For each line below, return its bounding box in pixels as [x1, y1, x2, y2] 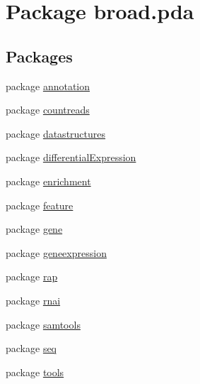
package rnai [6, 292, 61, 307]
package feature [6, 197, 73, 212]
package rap [6, 269, 58, 284]
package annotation [6, 78, 90, 93]
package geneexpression [6, 245, 107, 260]
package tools [6, 364, 64, 379]
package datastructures [6, 126, 106, 141]
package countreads [6, 102, 90, 117]
